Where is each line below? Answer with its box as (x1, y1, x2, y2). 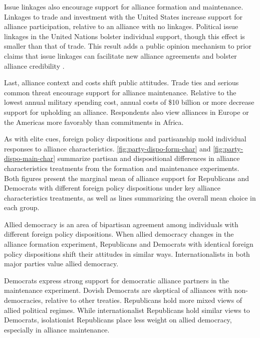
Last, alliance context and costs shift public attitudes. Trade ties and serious (4, 77, 239, 88)
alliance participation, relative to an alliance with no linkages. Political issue (4, 21, 238, 32)
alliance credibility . (4, 60, 65, 71)
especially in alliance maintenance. (4, 324, 110, 334)
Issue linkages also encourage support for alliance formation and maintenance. (4, 2, 243, 12)
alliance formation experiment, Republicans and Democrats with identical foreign (4, 239, 253, 249)
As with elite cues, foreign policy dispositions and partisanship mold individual (4, 133, 246, 144)
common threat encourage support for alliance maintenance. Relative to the (4, 87, 236, 97)
